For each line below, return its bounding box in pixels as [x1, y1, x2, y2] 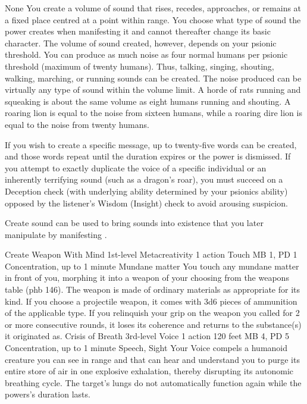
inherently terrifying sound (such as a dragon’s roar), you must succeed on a [5, 173, 283, 186]
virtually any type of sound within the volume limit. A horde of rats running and [5, 83, 301, 96]
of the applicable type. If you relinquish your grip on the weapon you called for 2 [5, 306, 300, 319]
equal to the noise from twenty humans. [5, 118, 149, 130]
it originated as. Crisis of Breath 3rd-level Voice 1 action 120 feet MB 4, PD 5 [5, 330, 289, 342]
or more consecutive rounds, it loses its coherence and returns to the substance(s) [5, 318, 302, 330]
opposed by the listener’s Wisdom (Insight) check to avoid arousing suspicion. [5, 196, 288, 209]
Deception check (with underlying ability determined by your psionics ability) [5, 184, 288, 197]
